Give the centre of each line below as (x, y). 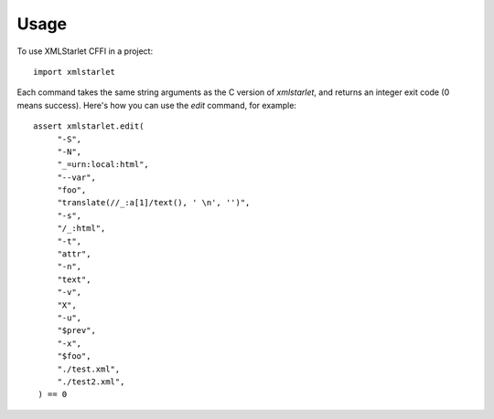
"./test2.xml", (91, 382)
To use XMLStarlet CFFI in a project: (85, 51)
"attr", (74, 254)
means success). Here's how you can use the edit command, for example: (157, 105)
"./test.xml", (89, 369)
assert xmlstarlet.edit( (89, 126)
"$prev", (76, 330)
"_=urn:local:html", (103, 165)
